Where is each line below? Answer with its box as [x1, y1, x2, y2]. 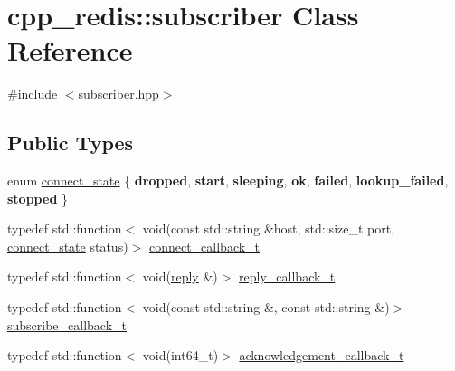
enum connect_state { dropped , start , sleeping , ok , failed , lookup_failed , [7, 171, 449, 190]
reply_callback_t [239, 267, 336, 286]
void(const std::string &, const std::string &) [142, 298, 390, 317]
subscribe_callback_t [7, 315, 128, 334]
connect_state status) [7, 236, 128, 255]
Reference [7, 32, 133, 69]
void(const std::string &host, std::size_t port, [142, 219, 395, 238]
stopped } [7, 188, 68, 207]
